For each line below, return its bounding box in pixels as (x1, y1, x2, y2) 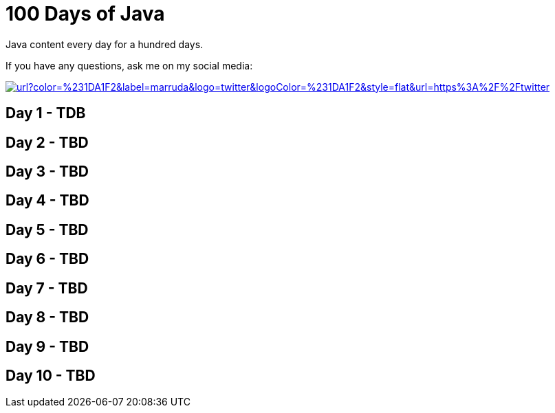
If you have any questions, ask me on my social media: (6, 59, 253, 71)
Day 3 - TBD (6, 163, 89, 181)
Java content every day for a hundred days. (6, 38, 204, 50)
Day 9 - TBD (6, 337, 89, 355)
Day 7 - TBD (6, 279, 88, 297)
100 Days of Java (6, 2, 165, 25)
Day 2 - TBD (6, 133, 89, 151)
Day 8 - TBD (6, 309, 89, 326)
